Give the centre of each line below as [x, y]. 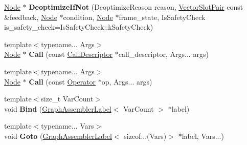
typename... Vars [68, 126]
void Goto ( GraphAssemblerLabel [58, 136]
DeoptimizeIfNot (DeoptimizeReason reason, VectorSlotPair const [136, 7]
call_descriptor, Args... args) [163, 54]
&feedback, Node [31, 17]
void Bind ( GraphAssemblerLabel [58, 108]
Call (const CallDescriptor [71, 54]
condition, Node [88, 17]
